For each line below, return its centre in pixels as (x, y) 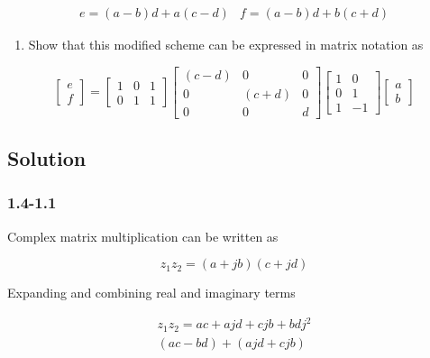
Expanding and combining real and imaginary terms (151, 293)
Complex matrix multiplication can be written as (143, 236)
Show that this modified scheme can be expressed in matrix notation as (226, 45)
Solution (47, 158)
